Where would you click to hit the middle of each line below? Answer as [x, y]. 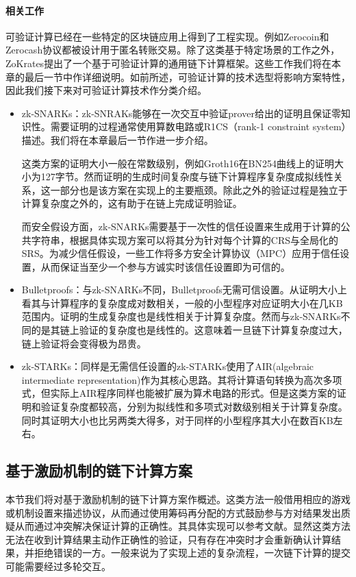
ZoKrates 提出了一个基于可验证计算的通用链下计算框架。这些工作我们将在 [169, 63]
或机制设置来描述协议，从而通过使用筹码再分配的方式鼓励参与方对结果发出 [173, 512]
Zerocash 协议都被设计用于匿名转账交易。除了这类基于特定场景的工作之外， [173, 50]
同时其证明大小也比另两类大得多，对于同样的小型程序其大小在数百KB [177, 420]
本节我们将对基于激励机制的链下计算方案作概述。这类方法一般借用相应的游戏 [178, 499]
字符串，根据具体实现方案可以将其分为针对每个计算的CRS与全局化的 [185, 240]
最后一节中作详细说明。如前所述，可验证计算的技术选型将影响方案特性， [187, 76]
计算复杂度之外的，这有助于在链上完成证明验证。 [132, 203]
